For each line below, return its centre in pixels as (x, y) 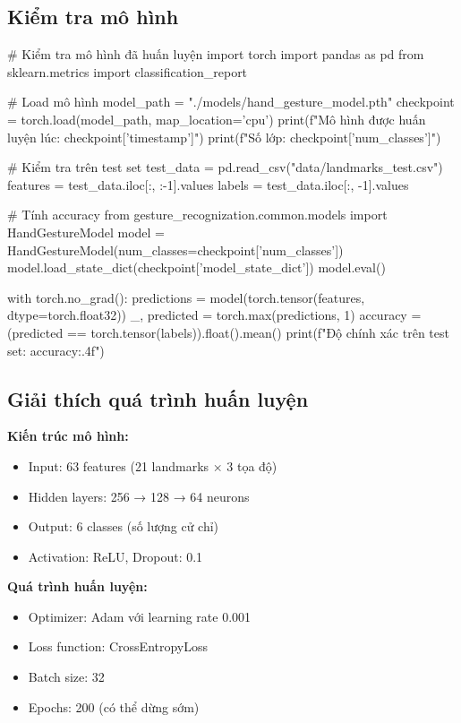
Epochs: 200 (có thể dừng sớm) (114, 706)
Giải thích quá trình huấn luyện (158, 398)
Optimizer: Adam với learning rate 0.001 (140, 616)
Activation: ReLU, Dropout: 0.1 (115, 556)
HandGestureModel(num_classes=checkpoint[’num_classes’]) (175, 250)
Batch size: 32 (66, 677)
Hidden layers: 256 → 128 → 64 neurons (139, 496)
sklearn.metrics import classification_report (128, 71)
